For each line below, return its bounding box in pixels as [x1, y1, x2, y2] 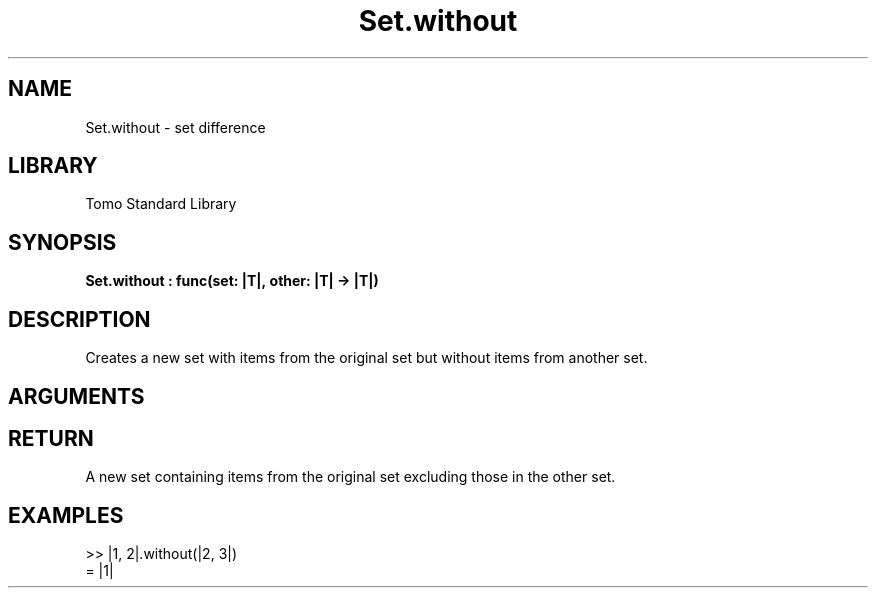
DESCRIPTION [8, 306, 151, 332]
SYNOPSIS [8, 229, 117, 255]
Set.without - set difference [85, 118, 266, 136]
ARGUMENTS [8, 383, 145, 409]
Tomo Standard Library [85, 195, 237, 213]
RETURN [8, 425, 94, 451]
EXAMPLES [8, 502, 124, 528]
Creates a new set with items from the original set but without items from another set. [85, 349, 648, 367]
